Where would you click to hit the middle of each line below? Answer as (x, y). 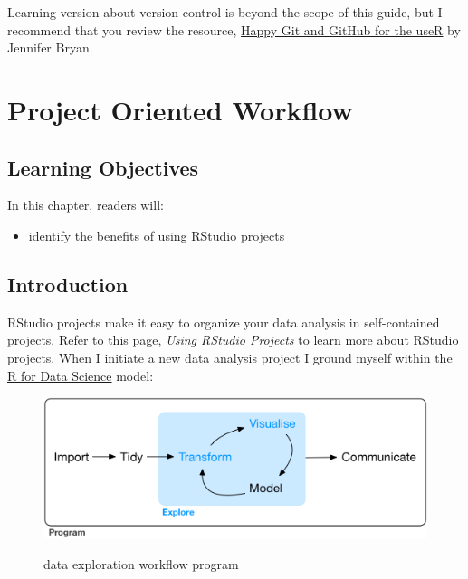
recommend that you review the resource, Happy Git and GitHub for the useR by (234, 29)
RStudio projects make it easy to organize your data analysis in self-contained (224, 322)
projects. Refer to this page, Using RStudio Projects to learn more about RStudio (233, 340)
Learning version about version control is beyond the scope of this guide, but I (225, 12)
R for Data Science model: (81, 375)
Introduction (68, 284)
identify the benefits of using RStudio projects (157, 235)
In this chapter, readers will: (86, 205)
